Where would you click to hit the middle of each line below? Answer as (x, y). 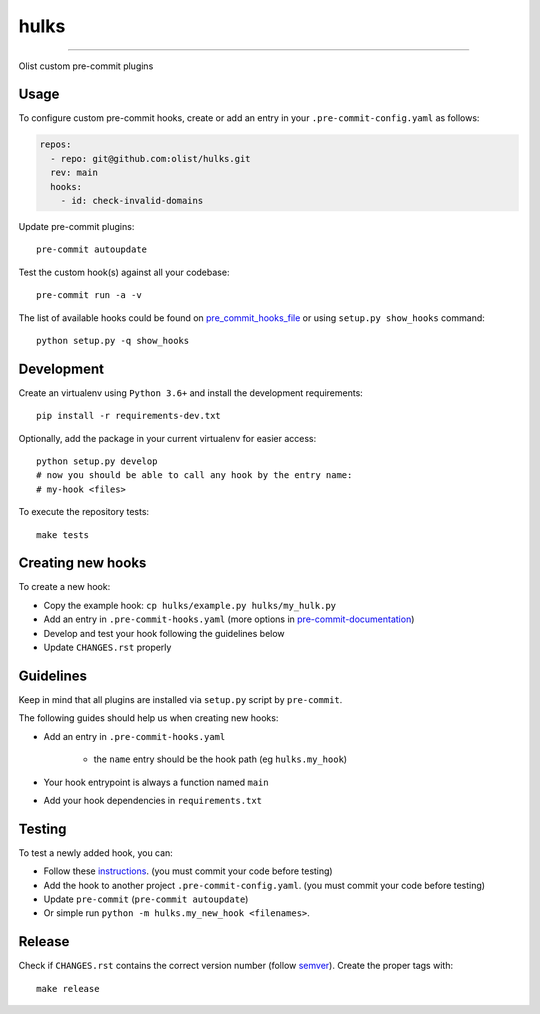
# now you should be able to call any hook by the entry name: (194, 475)
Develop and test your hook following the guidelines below (164, 633)
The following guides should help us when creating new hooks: (148, 718)
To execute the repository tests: (84, 512)
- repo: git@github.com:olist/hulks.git (150, 158)
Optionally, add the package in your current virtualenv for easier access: (167, 438)
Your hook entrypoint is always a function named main (156, 782)
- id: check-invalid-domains (132, 200)
